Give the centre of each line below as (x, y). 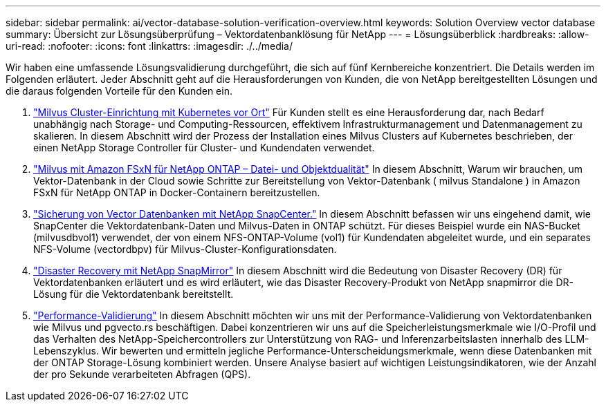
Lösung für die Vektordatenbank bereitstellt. (134, 294)
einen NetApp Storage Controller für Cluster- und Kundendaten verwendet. (204, 148)
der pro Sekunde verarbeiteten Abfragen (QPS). (142, 374)
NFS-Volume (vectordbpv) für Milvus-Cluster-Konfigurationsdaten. (185, 249)
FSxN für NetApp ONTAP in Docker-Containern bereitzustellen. (177, 192)
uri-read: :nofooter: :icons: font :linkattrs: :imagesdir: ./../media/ (149, 46)
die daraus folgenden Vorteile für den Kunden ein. (119, 91)
